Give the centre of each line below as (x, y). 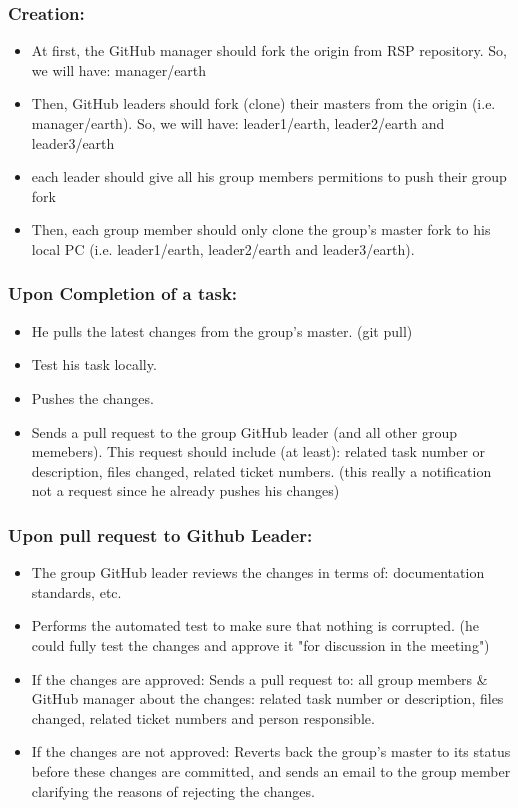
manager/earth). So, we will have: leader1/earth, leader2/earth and (238, 123)
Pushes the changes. (92, 397)
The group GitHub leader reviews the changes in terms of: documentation (258, 572)
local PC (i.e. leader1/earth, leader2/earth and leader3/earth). (223, 248)
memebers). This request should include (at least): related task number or (258, 451)
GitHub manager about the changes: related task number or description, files (267, 698)
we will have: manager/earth (119, 69)
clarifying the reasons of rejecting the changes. (173, 790)
